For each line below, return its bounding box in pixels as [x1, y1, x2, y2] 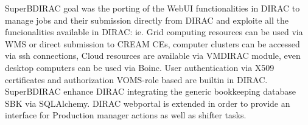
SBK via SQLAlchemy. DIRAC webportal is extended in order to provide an [5, 96, 290, 109]
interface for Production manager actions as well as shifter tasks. [5, 109, 247, 121]
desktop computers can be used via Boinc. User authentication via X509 [5, 61, 275, 73]
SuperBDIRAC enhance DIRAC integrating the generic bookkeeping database [5, 85, 296, 98]
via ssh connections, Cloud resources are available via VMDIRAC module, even [5, 49, 301, 62]
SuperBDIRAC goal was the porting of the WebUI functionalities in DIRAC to [5, 2, 300, 14]
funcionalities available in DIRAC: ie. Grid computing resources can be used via [5, 25, 303, 38]
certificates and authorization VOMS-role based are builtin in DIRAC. [5, 73, 268, 86]
